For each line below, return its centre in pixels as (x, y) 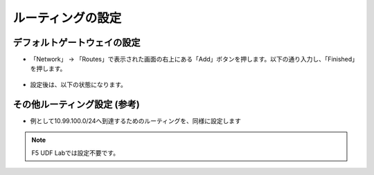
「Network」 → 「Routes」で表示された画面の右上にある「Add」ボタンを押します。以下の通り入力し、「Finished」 (194, 59)
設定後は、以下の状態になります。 (79, 84)
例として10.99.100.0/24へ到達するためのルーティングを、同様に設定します (136, 120)
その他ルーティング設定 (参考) (76, 104)
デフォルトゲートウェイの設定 (77, 43)
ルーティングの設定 (67, 18)
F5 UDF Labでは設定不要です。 (75, 153)
